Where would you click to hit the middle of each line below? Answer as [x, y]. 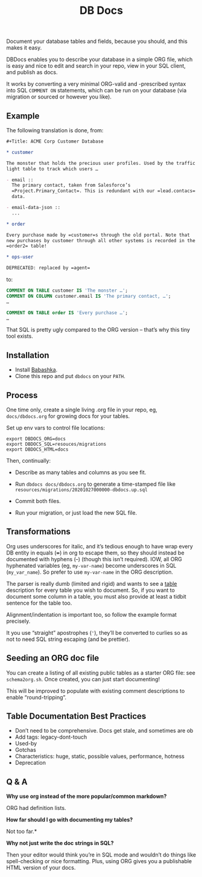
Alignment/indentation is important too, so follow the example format [91, 614]
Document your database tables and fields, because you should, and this [97, 41]
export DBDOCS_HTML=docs [37, 449]
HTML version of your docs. [41, 868]
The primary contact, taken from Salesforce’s [71, 185]
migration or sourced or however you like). [59, 97]
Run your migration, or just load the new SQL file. [76, 513]
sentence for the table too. [39, 603]
